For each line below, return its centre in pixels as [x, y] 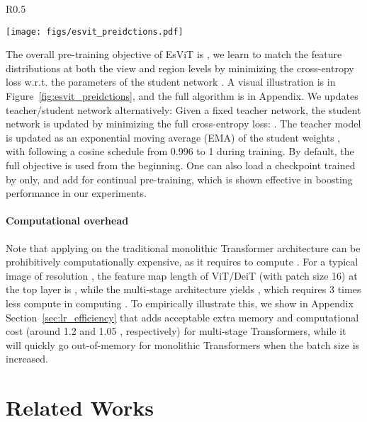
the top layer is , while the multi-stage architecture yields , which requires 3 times [183, 289]
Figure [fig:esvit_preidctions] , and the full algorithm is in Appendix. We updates [182, 96]
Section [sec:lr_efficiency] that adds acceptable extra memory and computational [182, 317]
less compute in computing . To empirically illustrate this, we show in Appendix [180, 303]
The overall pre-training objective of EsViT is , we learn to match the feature [174, 54]
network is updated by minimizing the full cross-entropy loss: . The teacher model [183, 124]
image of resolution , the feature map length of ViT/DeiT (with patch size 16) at [182, 275]
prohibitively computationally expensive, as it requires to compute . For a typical [182, 262]
